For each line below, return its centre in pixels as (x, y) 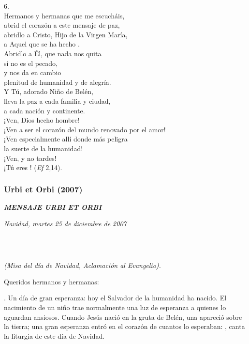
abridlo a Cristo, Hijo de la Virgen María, (66, 34)
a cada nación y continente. (44, 110)
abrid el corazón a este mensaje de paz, (62, 25)
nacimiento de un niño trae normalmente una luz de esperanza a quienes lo (115, 307)
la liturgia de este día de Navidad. (54, 336)
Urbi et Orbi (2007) (43, 189)
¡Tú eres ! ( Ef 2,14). (33, 167)
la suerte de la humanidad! (44, 148)
